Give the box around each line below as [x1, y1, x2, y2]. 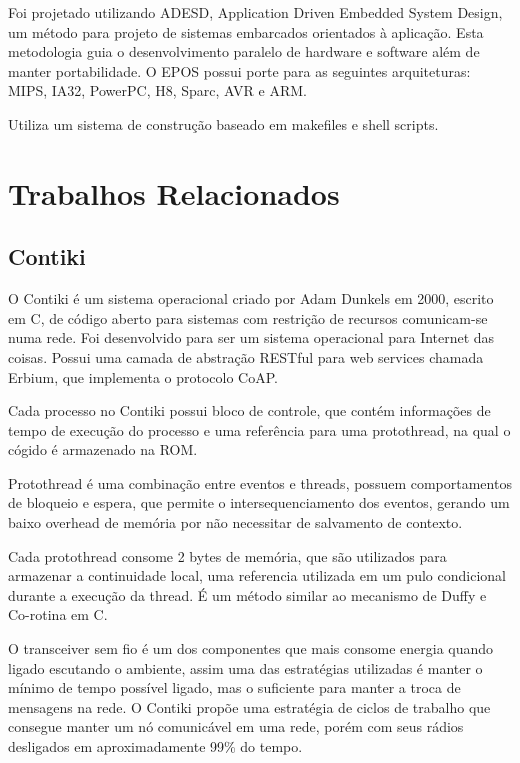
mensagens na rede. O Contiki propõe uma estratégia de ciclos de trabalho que [8, 696, 491, 717]
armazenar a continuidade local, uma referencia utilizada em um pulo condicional [8, 565, 506, 586]
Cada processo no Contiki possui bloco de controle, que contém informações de [8, 400, 491, 421]
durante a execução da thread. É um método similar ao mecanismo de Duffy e [8, 584, 487, 605]
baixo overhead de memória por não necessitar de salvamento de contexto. [8, 512, 463, 533]
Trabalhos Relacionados [8, 172, 340, 213]
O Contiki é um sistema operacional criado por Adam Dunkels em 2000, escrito [8, 288, 494, 309]
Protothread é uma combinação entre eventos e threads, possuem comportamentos [8, 472, 512, 493]
